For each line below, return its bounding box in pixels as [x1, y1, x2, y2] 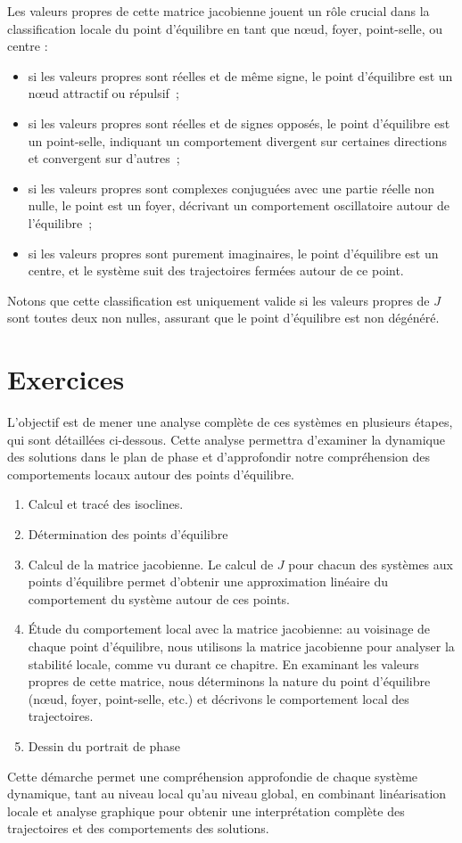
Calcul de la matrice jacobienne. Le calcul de [28, 554, 274, 573]
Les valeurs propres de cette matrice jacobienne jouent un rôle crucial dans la [7, 2, 430, 20]
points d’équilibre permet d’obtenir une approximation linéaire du [28, 572, 389, 591]
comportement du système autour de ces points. [28, 589, 290, 608]
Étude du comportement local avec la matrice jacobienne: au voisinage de [28, 619, 431, 638]
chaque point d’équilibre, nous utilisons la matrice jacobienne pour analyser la [28, 636, 455, 655]
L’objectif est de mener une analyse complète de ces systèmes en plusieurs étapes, [7, 413, 453, 431]
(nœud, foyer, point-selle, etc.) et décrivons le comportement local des [28, 689, 409, 708]
